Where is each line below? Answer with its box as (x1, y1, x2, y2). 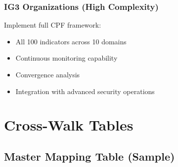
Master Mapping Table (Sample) (4, 148, 175, 164)
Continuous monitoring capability (15, 53, 118, 63)
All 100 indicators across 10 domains (15, 36, 127, 46)
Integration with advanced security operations (15, 86, 155, 96)
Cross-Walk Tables (4, 115, 133, 135)
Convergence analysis (15, 69, 80, 79)
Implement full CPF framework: (4, 20, 101, 30)
